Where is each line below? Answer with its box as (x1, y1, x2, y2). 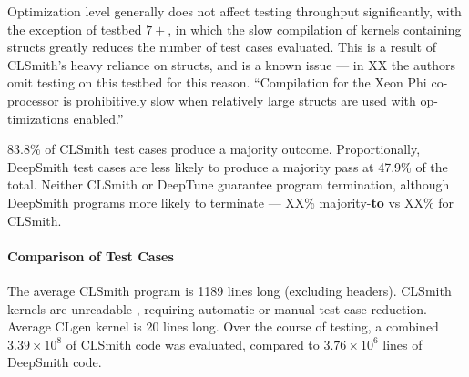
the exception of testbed (7, 19, 142, 38)
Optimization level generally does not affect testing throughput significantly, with (7, 2, 462, 20)
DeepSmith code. (7, 352, 102, 372)
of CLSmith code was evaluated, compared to (66, 334, 320, 353)
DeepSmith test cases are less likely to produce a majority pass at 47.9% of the (7, 157, 448, 176)
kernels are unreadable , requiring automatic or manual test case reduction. (7, 299, 427, 318)
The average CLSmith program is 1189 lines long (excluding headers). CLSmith (7, 280, 452, 300)
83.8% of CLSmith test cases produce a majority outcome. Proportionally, (7, 139, 421, 158)
